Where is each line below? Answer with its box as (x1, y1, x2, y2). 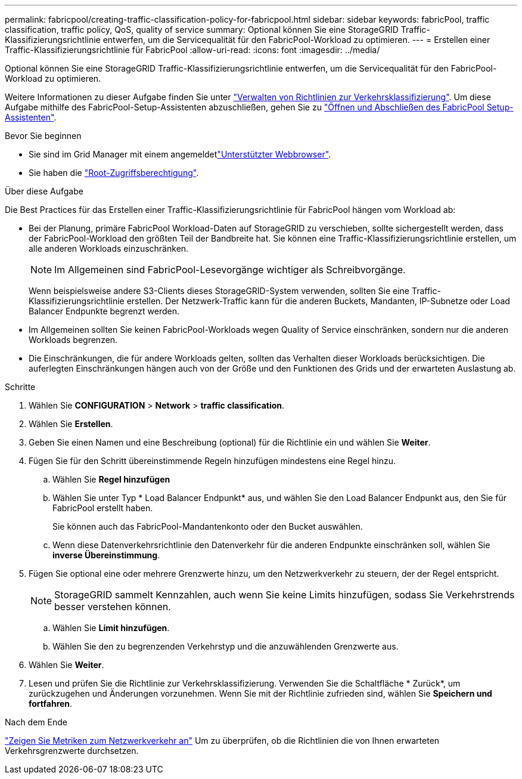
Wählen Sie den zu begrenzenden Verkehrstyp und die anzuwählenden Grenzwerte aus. (52, 641, 399, 651)
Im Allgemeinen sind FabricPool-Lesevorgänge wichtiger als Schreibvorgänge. (54, 264, 406, 276)
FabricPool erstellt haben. (52, 503, 153, 513)
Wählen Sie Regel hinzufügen (52, 474, 170, 484)
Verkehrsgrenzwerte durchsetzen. (5, 746, 139, 756)
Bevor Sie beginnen (5, 131, 82, 141)
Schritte (5, 382, 36, 392)
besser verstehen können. (54, 601, 171, 613)
